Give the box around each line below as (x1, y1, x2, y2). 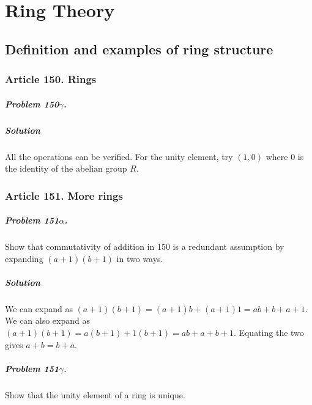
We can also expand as (5, 314, 90, 327)
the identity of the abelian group (5, 162, 127, 175)
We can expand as (5, 302, 73, 315)
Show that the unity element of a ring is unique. (5, 388, 185, 401)
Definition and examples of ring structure (5, 39, 273, 58)
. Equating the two (233, 326, 304, 339)
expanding (5, 252, 43, 265)
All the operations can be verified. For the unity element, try (5, 150, 233, 162)
